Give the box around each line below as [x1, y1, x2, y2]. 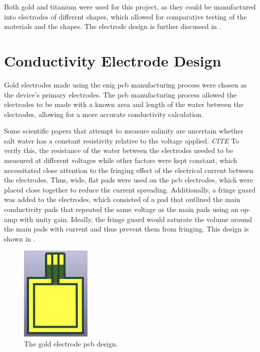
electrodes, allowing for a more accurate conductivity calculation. [4, 108, 203, 119]
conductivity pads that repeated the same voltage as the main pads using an [4, 204, 238, 214]
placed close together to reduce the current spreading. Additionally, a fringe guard [4, 184, 255, 194]
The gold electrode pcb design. [24, 338, 118, 348]
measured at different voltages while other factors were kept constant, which [4, 155, 237, 165]
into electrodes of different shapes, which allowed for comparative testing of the [4, 11, 247, 21]
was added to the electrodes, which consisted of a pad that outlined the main [4, 194, 240, 204]
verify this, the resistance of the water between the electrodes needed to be [4, 145, 233, 155]
